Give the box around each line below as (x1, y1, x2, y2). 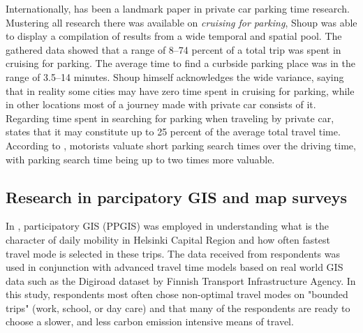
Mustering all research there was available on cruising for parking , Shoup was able (6, 15, 357, 29)
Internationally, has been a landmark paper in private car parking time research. (6, 1, 350, 15)
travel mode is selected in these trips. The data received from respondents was (6, 246, 340, 260)
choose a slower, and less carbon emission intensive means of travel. (6, 314, 294, 329)
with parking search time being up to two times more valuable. (6, 151, 275, 166)
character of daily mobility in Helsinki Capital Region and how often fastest (6, 232, 330, 246)
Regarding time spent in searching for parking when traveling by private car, (6, 110, 334, 125)
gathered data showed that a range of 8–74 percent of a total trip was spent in (6, 42, 341, 57)
